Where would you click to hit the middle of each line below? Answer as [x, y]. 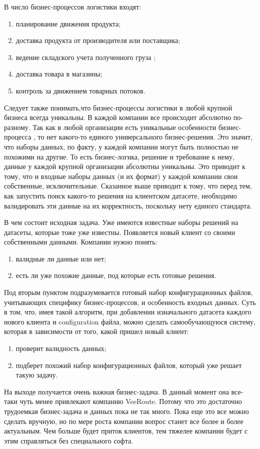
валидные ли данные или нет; [61, 258]
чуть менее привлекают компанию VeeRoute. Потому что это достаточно [131, 401]
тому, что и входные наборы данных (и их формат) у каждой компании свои [121, 176]
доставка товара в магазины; [59, 74]
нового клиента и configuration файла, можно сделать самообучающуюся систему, [130, 321]
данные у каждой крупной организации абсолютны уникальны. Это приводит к [125, 166]
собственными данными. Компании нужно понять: [81, 242]
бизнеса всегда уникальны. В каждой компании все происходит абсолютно [118, 117]
